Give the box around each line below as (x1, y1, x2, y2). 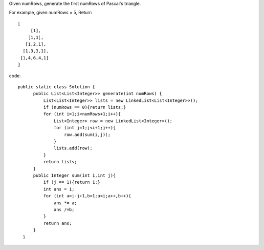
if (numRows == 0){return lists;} (43, 105, 127, 110)
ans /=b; (54, 207, 75, 212)
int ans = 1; (43, 186, 75, 192)
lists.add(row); (54, 145, 93, 151)
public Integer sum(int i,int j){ (33, 173, 116, 178)
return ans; (43, 220, 72, 226)
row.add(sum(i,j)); (64, 132, 111, 137)
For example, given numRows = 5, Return (9, 10, 92, 16)
